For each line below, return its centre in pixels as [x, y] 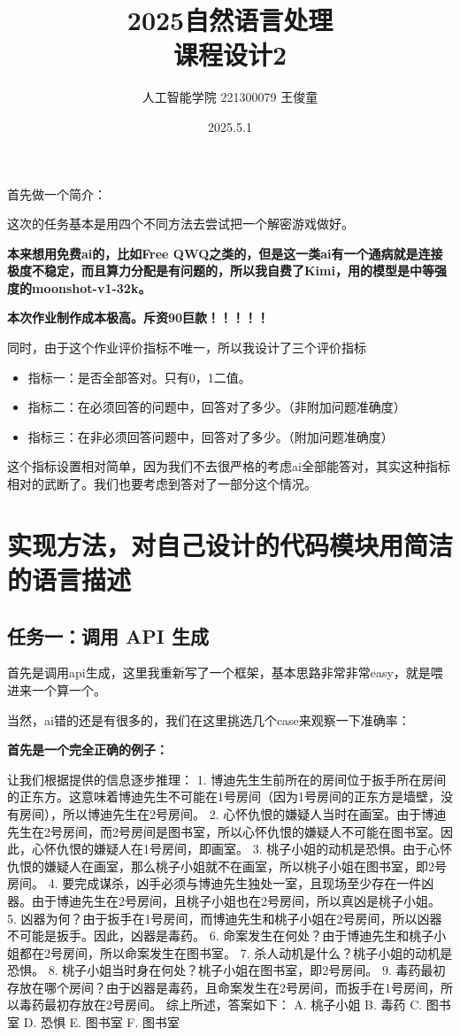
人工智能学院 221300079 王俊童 [230, 97]
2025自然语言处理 [230, 20]
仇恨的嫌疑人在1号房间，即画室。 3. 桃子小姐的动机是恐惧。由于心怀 [254, 849]
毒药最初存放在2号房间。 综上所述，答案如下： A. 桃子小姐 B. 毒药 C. [221, 1005]
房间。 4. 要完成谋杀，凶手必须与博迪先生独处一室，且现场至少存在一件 [215, 883]
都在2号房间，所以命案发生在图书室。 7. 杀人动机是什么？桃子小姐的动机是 [236, 952]
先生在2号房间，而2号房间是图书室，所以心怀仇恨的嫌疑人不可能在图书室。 [224, 831]
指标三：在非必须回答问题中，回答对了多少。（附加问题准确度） [211, 436]
